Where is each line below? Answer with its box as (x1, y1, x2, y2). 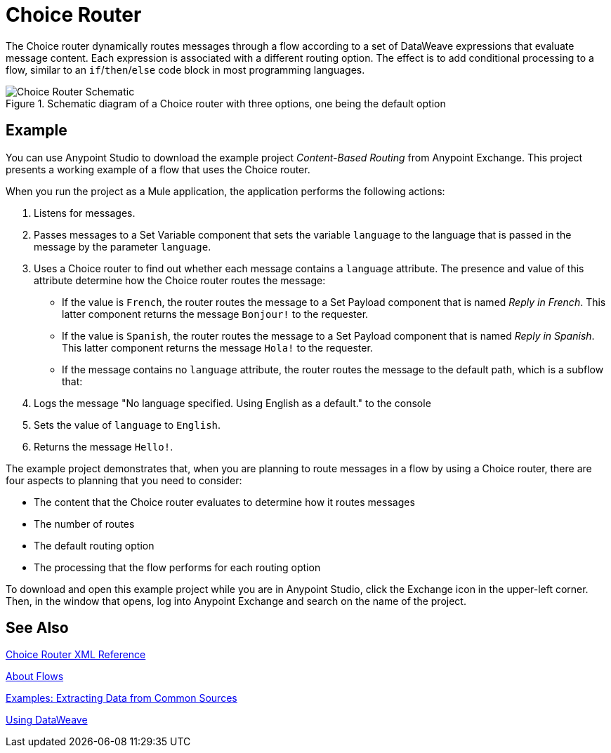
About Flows (6, 670, 64, 683)
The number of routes (34, 517, 135, 530)
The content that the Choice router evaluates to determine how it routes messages (34, 495, 415, 508)
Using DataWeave (6, 714, 88, 726)
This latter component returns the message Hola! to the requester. (62, 341, 373, 354)
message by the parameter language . (34, 240, 211, 253)
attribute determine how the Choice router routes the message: (34, 274, 326, 286)
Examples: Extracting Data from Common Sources (6, 692, 237, 705)
